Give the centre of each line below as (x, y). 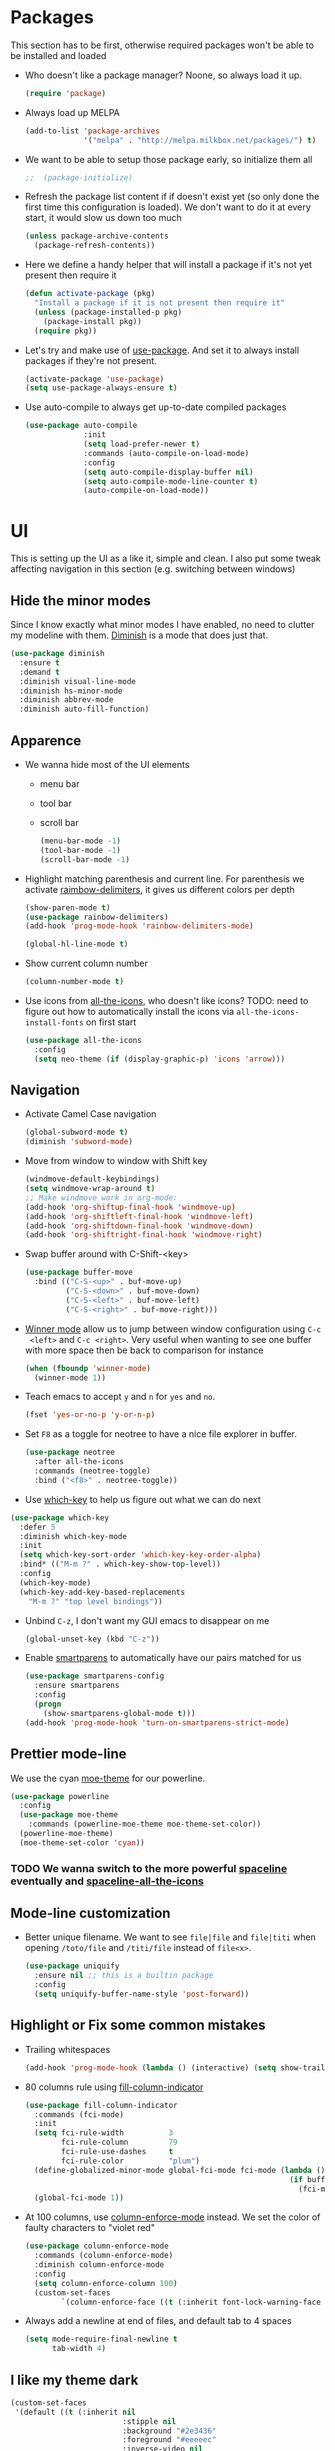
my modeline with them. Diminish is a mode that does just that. (139, 635)
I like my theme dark (74, 2379)
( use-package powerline (60, 1796)
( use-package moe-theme (68, 1815)
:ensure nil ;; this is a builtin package (124, 1976)
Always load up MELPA (72, 112)
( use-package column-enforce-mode (96, 2246)
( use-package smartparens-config (94, 1676)
